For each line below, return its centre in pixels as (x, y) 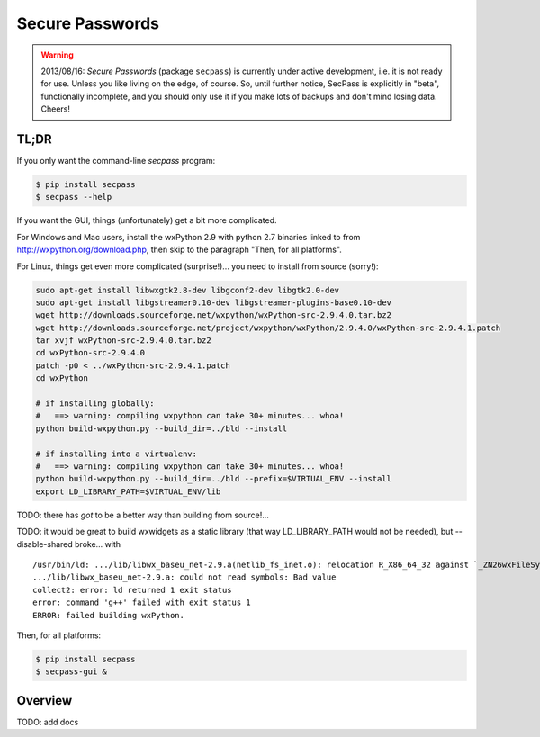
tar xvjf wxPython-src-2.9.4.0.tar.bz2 (123, 341)
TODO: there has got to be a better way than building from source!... (143, 515)
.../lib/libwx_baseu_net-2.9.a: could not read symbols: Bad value (184, 577)
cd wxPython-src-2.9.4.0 (90, 353)
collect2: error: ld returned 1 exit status (133, 590)
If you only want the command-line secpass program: (116, 161)
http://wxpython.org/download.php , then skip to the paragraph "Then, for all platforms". (179, 250)
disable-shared (45, 544)
